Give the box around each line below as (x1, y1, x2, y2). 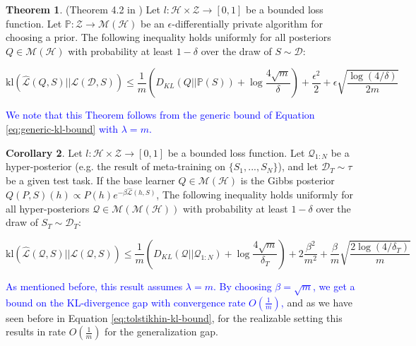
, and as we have (280, 294, 353, 309)
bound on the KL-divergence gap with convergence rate (6, 294, 246, 309)
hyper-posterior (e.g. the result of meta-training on (6, 159, 226, 174)
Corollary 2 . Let (6, 145, 83, 160)
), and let (278, 159, 319, 174)
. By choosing (213, 278, 272, 293)
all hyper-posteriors (6, 201, 90, 215)
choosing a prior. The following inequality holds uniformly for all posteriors (6, 30, 331, 44)
